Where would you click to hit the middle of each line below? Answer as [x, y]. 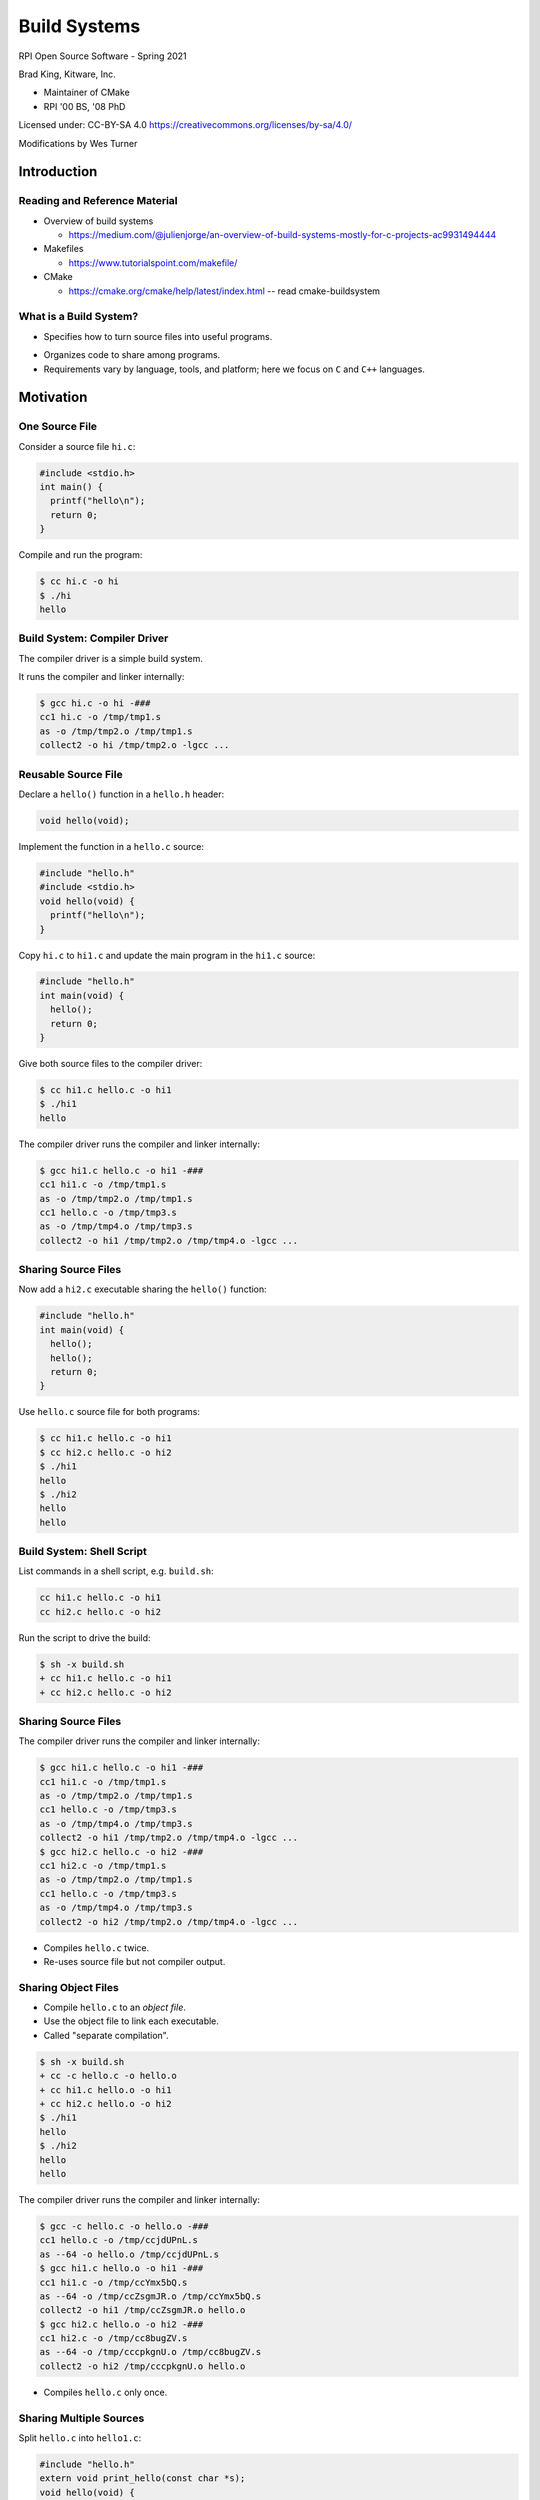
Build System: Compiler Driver [93, 638]
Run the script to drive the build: [84, 1637]
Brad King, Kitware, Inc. [67, 74]
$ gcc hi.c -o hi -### [95, 703]
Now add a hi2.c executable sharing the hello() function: [142, 1289]
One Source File [58, 427]
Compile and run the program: [80, 555]
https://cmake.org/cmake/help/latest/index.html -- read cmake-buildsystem [224, 291]
